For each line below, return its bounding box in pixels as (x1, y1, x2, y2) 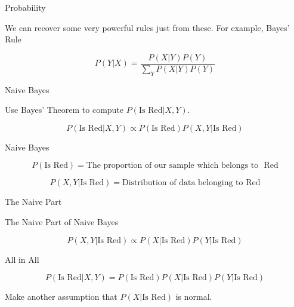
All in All (5, 253, 39, 265)
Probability (5, 1, 46, 13)
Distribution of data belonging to (122, 179, 243, 188)
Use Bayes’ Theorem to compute (5, 103, 124, 116)
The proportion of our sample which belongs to (86, 161, 259, 170)
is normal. (175, 290, 212, 303)
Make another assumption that (5, 290, 117, 303)
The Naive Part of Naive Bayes (5, 216, 119, 228)
